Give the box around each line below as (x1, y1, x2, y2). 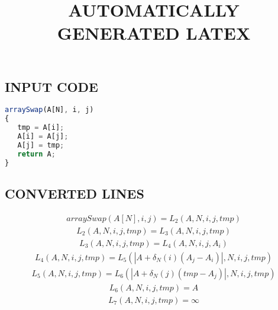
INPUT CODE (5, 77, 98, 95)
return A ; (17, 149, 56, 158)
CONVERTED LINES (5, 184, 144, 202)
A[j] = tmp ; (17, 140, 64, 149)
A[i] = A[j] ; (17, 132, 69, 140)
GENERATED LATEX (57, 21, 251, 45)
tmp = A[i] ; (17, 123, 64, 132)
